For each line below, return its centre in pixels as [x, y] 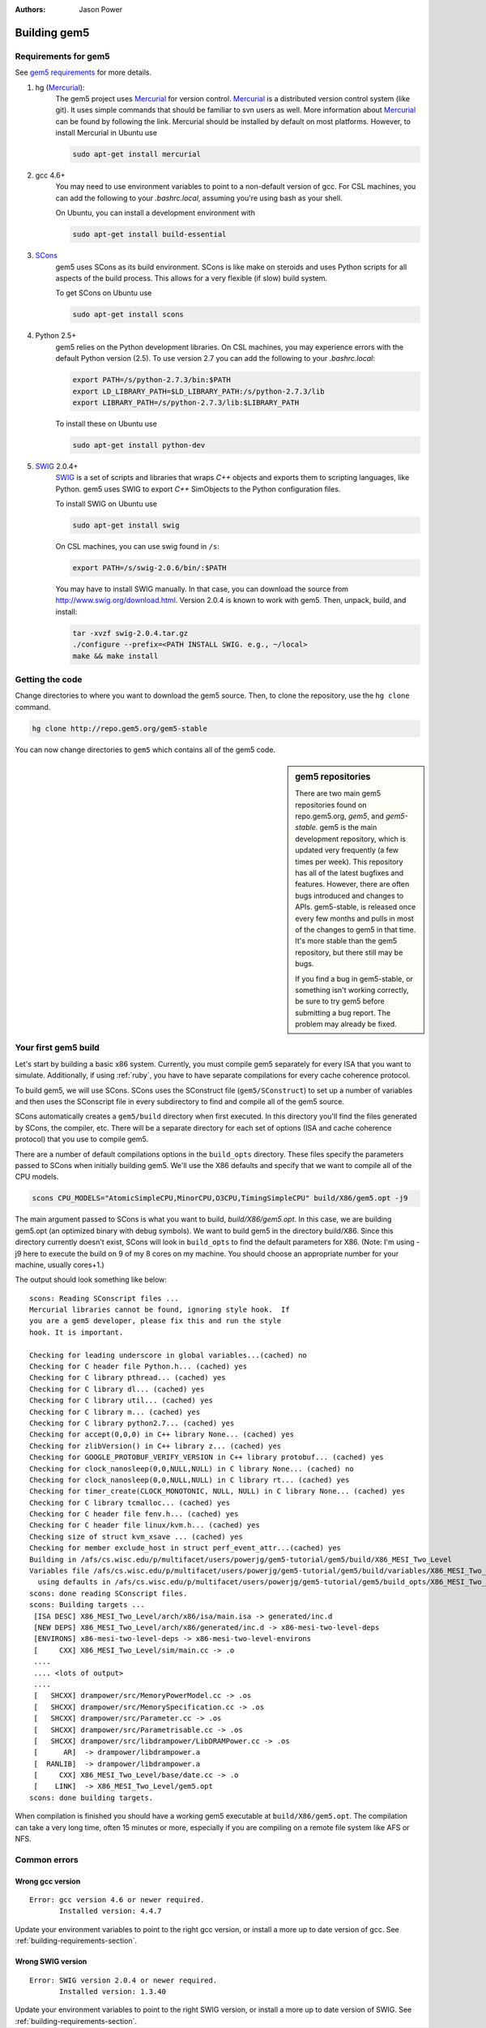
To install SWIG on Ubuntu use [107, 504]
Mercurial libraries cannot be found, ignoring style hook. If [160, 1310]
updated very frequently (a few [347, 850]
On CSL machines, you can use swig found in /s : [138, 546]
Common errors [47, 1859]
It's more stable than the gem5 [346, 941]
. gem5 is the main [346, 827]
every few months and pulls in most [354, 918]
